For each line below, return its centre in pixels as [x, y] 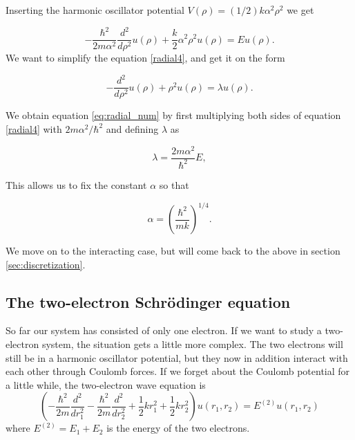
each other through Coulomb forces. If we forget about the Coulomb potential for [178, 371]
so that [174, 184]
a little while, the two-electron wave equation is [106, 384]
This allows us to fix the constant [76, 184]
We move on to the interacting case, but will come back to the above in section [173, 251]
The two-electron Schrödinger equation [148, 301]
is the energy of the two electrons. [178, 428]
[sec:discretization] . [46, 264]
